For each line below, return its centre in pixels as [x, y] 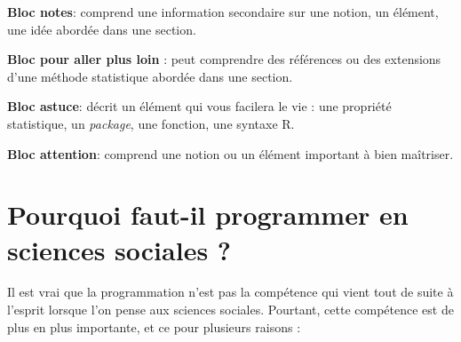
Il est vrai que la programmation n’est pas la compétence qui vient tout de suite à [230, 292]
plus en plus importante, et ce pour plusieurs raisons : [154, 326]
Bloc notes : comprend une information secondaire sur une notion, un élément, [223, 12]
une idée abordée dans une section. [102, 29]
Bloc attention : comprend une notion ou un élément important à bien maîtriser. [230, 153]
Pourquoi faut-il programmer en [208, 215]
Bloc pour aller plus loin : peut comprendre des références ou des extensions [224, 59]
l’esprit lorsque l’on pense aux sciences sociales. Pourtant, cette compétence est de [230, 310]
